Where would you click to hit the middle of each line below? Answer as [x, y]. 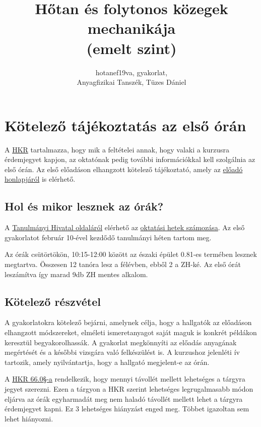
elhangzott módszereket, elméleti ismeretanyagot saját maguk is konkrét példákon [131, 332]
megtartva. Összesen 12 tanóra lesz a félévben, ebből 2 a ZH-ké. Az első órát [123, 264]
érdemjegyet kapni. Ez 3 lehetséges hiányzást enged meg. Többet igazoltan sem [127, 409]
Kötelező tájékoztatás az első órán [125, 125]
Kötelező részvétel [53, 301]
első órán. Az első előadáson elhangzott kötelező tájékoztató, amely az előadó [124, 169]
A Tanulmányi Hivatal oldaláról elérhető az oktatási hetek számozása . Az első [125, 227]
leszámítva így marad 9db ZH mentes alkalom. [76, 274]
